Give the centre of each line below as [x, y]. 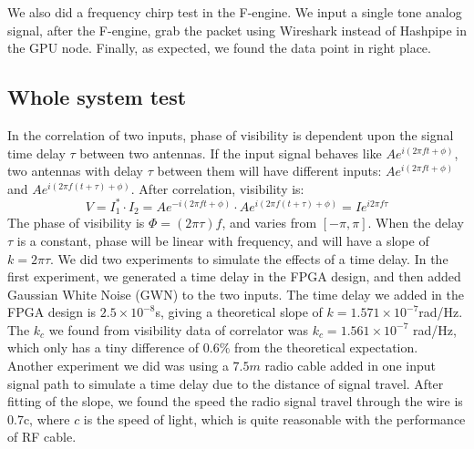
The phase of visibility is [76, 223]
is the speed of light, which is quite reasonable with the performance [274, 418]
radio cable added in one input [350, 366]
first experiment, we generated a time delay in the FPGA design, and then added [234, 276]
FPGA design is [52, 312]
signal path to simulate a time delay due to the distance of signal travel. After [226, 383]
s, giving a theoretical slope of [239, 312]
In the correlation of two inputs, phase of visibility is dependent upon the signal [231, 134]
